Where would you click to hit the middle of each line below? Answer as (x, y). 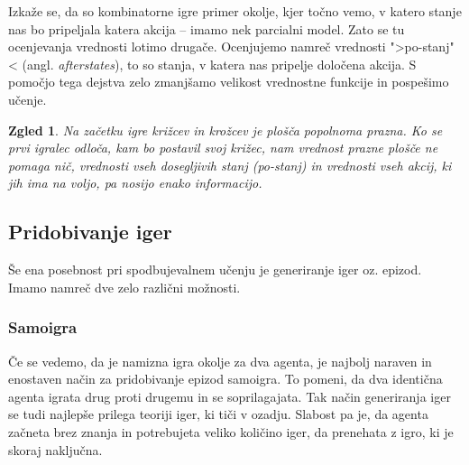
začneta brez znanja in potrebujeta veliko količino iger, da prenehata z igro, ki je (231, 431)
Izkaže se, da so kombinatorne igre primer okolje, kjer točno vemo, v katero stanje (235, 11)
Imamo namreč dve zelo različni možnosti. (124, 287)
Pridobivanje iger (90, 232)
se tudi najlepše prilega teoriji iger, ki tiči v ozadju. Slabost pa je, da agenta (218, 414)
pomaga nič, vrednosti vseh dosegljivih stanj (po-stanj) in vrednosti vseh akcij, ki (230, 165)
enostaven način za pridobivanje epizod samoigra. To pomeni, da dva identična (225, 379)
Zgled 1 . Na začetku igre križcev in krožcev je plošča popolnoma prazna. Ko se (225, 130)
